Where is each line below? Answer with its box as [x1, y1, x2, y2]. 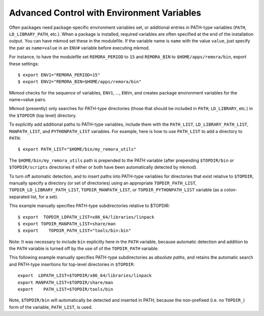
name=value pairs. [9, 97, 46, 103]
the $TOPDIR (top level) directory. [9, 113, 77, 118]
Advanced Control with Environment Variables [9, 7, 201, 18]
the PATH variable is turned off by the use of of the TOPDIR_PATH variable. [9, 246, 159, 251]
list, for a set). [30, 194, 59, 200]
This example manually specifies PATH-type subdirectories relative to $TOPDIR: [9, 203, 170, 209]
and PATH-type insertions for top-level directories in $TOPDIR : [9, 261, 135, 267]
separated [9, 194, 30, 200]
